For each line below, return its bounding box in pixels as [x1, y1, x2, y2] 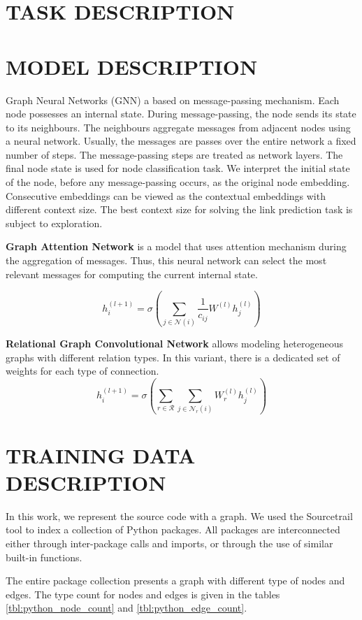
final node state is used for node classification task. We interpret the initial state [6, 161, 350, 175]
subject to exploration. [6, 215, 103, 230]
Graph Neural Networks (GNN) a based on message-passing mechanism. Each [6, 92, 340, 107]
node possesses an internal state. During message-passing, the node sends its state [6, 106, 356, 121]
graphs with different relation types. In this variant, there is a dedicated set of [6, 349, 340, 364]
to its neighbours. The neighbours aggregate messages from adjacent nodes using [6, 120, 351, 134]
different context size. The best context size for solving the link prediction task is [6, 202, 353, 217]
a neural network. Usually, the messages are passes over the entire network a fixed [6, 134, 356, 148]
